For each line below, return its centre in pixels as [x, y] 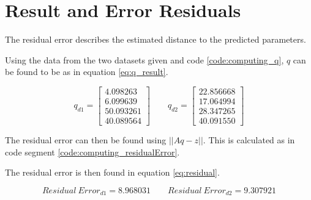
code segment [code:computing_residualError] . [92, 152]
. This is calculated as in [249, 140]
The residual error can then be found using [86, 140]
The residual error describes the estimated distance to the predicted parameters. [155, 39]
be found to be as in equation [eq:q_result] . [87, 72]
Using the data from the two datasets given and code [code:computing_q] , [144, 59]
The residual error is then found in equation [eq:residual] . [112, 172]
